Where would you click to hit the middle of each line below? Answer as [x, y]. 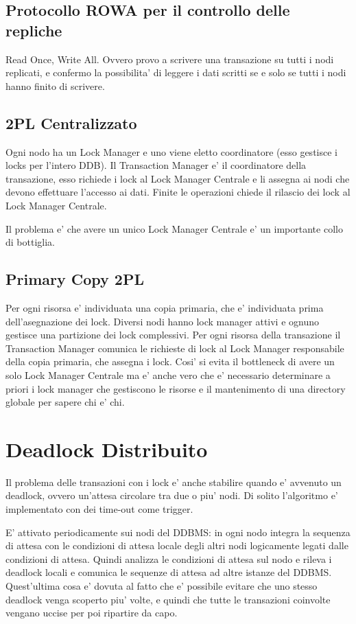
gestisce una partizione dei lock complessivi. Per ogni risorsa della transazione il [173, 335]
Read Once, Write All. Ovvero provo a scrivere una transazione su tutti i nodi [170, 59]
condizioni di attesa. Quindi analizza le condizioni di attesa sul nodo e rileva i [169, 558]
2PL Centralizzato [71, 123]
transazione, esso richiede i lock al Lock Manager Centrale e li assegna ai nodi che [178, 178]
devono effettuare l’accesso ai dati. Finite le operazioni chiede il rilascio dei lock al [178, 192]
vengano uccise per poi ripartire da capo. [92, 613]
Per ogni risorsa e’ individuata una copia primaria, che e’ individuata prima [165, 307]
